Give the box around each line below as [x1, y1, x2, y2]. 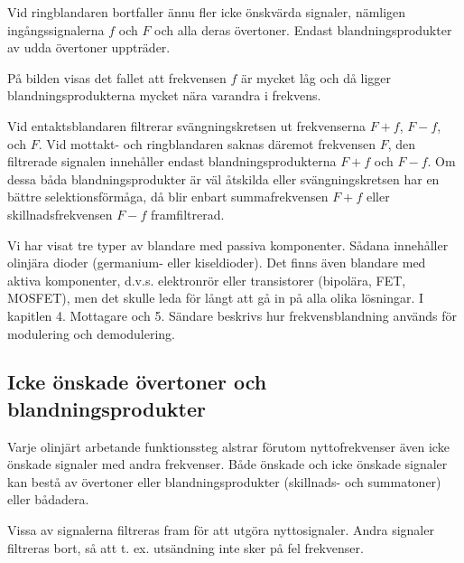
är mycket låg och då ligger [240, 68, 392, 87]
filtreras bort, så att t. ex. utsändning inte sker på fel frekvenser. [7, 538, 364, 557]
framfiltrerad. [150, 204, 225, 223]
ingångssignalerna [7, 20, 105, 39]
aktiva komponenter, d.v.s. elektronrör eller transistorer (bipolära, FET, [7, 270, 406, 289]
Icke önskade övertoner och [7, 368, 267, 396]
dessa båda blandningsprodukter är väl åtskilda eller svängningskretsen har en [7, 169, 440, 188]
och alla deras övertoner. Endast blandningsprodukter [154, 20, 452, 39]
